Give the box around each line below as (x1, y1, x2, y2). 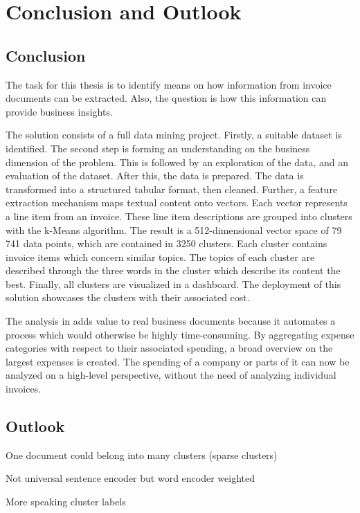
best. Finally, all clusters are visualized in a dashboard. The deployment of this (6, 276, 341, 291)
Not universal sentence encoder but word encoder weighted (6, 471, 255, 485)
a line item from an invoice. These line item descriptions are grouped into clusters (6, 208, 352, 223)
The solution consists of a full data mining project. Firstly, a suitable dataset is (6, 127, 342, 142)
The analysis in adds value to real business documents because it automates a (6, 314, 336, 328)
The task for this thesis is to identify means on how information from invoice (6, 77, 332, 91)
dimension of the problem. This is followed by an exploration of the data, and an (6, 154, 349, 169)
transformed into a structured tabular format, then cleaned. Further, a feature (6, 181, 338, 196)
